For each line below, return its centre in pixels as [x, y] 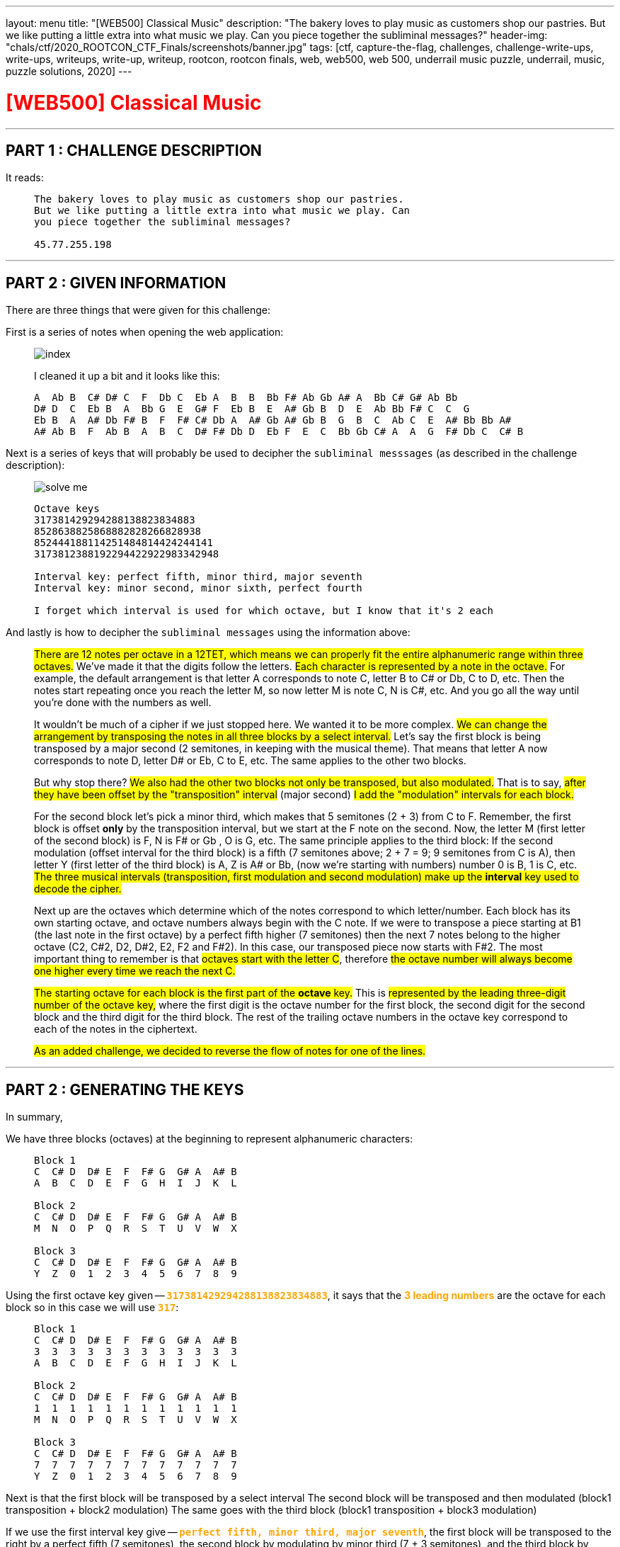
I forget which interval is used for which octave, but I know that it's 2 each [264, 611]
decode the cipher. [78, 889]
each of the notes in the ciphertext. [116, 1029]
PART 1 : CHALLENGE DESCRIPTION [134, 150]
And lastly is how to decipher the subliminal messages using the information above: [208, 633]
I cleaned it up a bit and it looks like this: [127, 376]
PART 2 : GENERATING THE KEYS [125, 1089]
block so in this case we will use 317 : [92, 1308]
